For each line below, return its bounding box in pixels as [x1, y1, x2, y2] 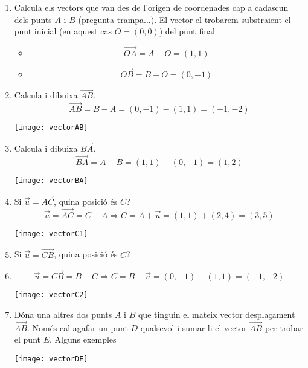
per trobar [265, 321, 303, 334]
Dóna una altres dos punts [14, 308, 112, 320]
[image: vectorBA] [14, 176, 88, 185]
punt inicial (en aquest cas [14, 25, 112, 37]
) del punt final [159, 25, 215, 37]
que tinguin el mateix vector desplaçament [138, 308, 295, 320]
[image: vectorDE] [14, 354, 88, 363]
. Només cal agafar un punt [27, 321, 128, 334]
